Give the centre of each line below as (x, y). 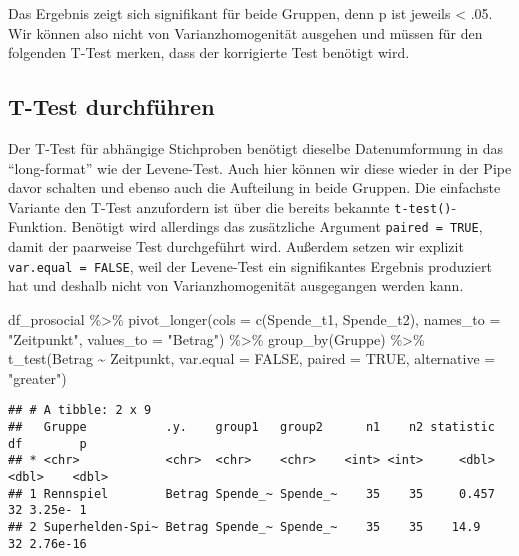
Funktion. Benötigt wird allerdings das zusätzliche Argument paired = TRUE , (245, 226)
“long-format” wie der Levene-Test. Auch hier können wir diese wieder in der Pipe (260, 167)
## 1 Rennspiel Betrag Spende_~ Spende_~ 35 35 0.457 (251, 493)
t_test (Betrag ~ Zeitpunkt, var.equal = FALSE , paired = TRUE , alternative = (252, 358)
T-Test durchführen (111, 106)
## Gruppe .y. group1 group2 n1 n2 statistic (251, 426)
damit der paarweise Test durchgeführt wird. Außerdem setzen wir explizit (236, 246)
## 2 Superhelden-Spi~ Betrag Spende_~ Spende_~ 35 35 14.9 (244, 526)
